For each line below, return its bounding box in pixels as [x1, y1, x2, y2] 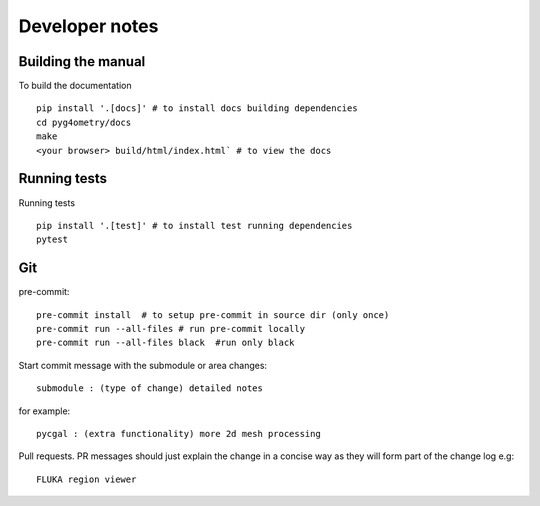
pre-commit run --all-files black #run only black [36, 337, 295, 349]
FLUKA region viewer [36, 473, 137, 485]
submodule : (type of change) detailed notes [36, 383, 264, 394]
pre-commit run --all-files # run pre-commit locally [36, 323, 305, 334]
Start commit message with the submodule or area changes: [18, 359, 268, 371]
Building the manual [18, 53, 146, 70]
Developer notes [18, 15, 159, 37]
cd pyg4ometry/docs [36, 116, 132, 128]
